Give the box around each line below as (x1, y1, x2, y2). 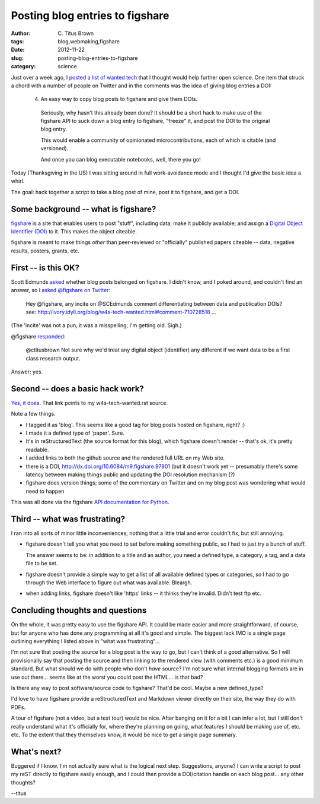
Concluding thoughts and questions (11, 606, 147, 616)
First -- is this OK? (11, 262, 80, 273)
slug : (11, 54, 24, 62)
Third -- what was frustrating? (11, 514, 126, 524)
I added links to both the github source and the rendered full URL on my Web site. (25, 454, 225, 461)
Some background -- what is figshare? (11, 204, 156, 214)
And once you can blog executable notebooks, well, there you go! (40, 156, 201, 163)
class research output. (25, 354, 81, 362)
